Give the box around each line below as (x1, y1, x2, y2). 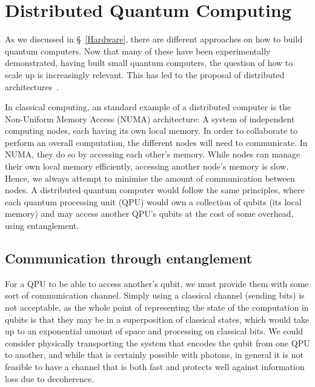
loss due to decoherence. (5, 372, 94, 385)
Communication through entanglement (5, 249, 253, 268)
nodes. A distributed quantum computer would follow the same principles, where (5, 184, 305, 196)
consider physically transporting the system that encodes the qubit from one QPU (5, 336, 310, 349)
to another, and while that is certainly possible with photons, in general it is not (5, 348, 303, 361)
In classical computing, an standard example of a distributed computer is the (5, 101, 291, 113)
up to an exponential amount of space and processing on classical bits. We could (5, 325, 303, 337)
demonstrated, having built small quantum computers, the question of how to (5, 56, 293, 69)
